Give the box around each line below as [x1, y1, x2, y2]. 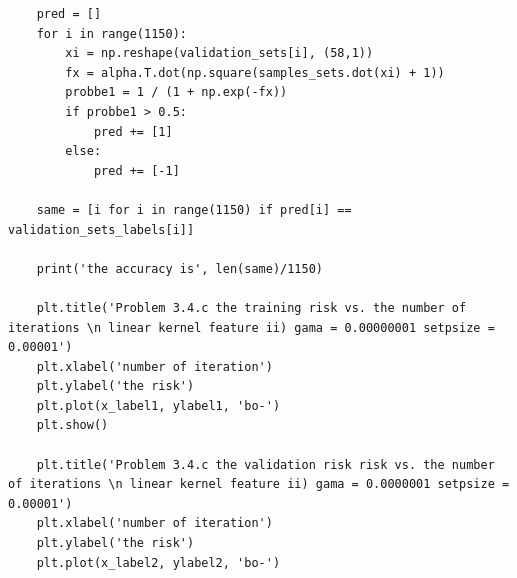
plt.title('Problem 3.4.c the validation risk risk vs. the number [36, 457, 495, 472]
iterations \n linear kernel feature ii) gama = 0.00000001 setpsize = [8, 320, 495, 335]
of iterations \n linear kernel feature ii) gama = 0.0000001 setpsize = [8, 477, 510, 492]
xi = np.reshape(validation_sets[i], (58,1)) [65, 46, 374, 61]
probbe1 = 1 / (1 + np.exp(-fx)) [65, 85, 288, 100]
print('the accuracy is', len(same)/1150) [36, 261, 323, 276]
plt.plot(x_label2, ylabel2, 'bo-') [36, 555, 281, 570]
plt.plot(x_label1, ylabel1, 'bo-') [36, 398, 281, 413]
